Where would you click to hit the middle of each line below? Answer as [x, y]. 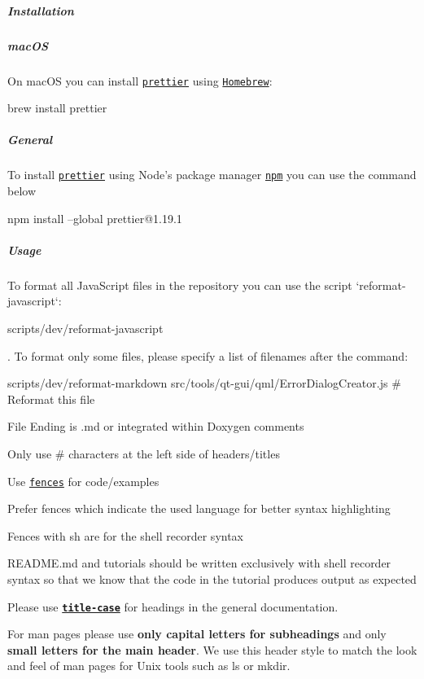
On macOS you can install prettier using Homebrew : [140, 80]
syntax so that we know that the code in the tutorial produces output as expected [212, 578]
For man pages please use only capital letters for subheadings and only [197, 634]
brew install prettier [57, 108]
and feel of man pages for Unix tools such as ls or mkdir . [149, 666]
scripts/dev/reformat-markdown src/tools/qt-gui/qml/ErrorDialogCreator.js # [204, 383]
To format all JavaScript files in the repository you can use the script [180, 285]
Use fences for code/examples [83, 481]
